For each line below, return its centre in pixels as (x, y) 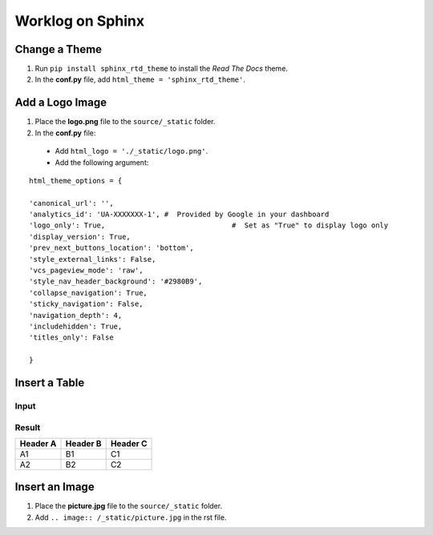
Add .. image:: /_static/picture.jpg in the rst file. (131, 517)
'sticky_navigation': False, (86, 304)
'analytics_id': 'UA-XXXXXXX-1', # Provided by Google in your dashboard (179, 215)
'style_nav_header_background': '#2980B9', (116, 282)
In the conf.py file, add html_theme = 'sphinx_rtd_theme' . (140, 79)
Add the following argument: (102, 162)
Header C (129, 443)
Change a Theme (59, 49)
